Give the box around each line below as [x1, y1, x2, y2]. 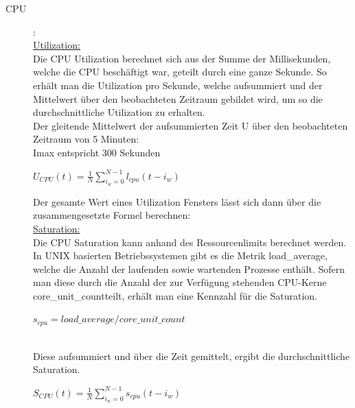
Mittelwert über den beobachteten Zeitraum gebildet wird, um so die [33, 91, 323, 106]
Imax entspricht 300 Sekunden [33, 145, 161, 159]
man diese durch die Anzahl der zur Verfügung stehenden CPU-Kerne [33, 275, 327, 289]
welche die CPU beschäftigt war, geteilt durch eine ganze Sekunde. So [33, 64, 327, 79]
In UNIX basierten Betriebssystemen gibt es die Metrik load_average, [33, 248, 328, 263]
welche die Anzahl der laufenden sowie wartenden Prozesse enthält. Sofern [33, 261, 345, 276]
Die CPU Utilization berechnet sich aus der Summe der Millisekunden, [33, 51, 331, 65]
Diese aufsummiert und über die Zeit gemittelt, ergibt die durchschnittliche [33, 348, 350, 363]
